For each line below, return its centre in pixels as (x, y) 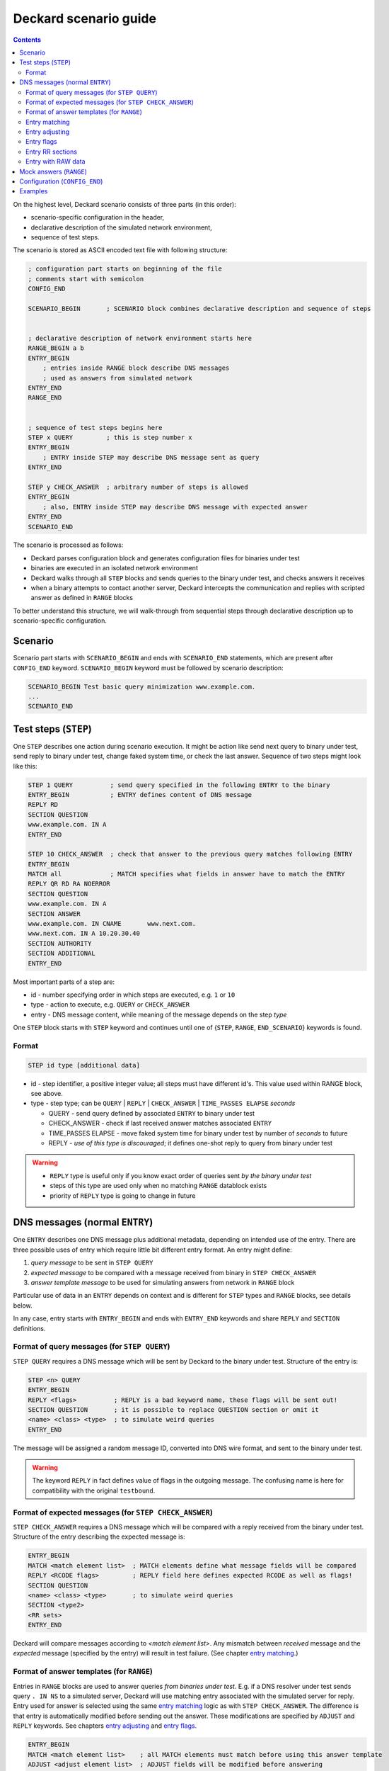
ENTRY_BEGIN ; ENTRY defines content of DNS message (140, 794)
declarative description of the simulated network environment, (121, 227)
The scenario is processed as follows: (68, 545)
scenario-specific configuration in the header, (98, 217)
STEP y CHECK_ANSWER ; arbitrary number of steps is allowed (138, 487)
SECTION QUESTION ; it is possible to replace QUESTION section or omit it (174, 1409)
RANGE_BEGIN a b (56, 348)
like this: (25, 766)
